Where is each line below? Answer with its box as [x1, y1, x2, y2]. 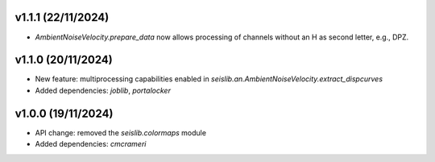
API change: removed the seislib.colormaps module [35, 127, 207, 137]
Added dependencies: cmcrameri [35, 139, 147, 149]
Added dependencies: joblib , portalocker [35, 85, 171, 95]
